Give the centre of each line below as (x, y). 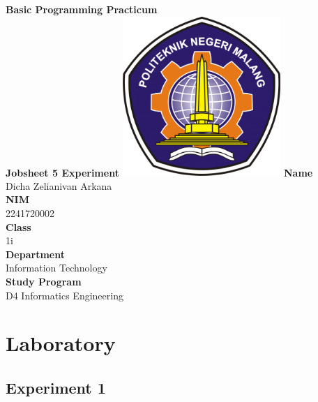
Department (35, 254)
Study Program (44, 281)
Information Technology (56, 268)
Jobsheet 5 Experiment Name (159, 172)
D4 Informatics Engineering (65, 295)
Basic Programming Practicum (82, 9)
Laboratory (61, 343)
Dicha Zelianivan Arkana (59, 185)
